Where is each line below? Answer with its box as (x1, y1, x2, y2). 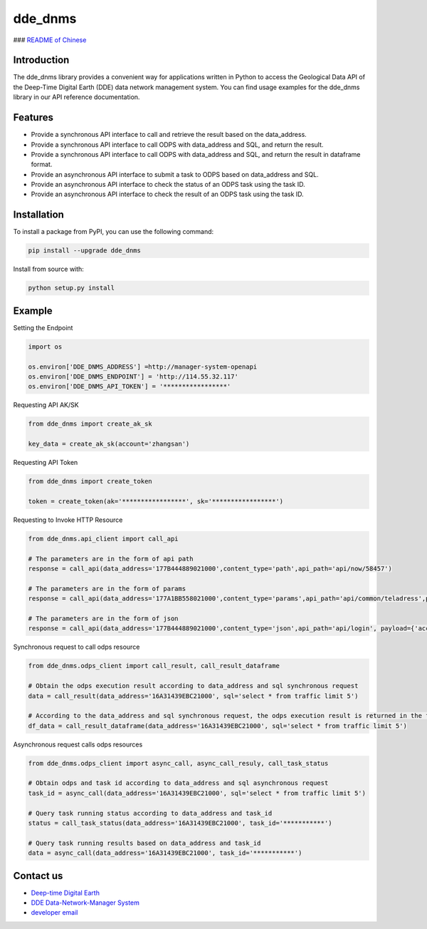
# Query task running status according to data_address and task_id (28, 809, 273, 817)
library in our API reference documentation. (13, 93, 140, 101)
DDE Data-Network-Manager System (31, 898, 140, 907)
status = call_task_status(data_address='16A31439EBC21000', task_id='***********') (28, 819, 332, 827)
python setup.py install (28, 284, 115, 292)
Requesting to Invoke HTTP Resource (13, 515, 123, 524)
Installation (13, 209, 64, 221)
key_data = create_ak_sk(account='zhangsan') (28, 440, 190, 448)
